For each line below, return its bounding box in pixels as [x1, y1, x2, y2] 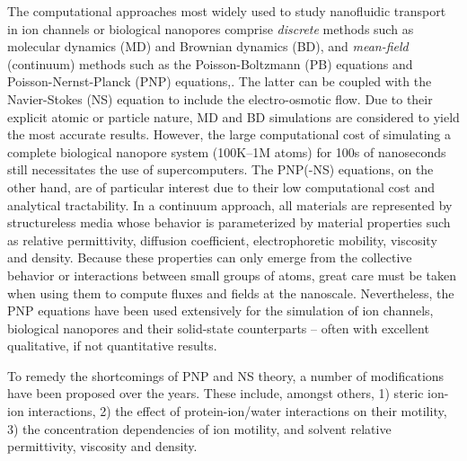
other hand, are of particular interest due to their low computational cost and [7, 177, 436, 196]
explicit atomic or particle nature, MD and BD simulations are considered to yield [7, 107, 460, 126]
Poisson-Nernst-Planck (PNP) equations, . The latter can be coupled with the [7, 72, 432, 91]
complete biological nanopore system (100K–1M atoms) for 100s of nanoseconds [7, 142, 446, 161]
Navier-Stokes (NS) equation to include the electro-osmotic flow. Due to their [7, 89, 433, 108]
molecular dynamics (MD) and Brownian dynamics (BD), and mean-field [7, 37, 409, 56]
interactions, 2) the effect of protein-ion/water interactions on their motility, [28, 402, 447, 421]
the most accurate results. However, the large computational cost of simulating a [7, 125, 451, 144]
